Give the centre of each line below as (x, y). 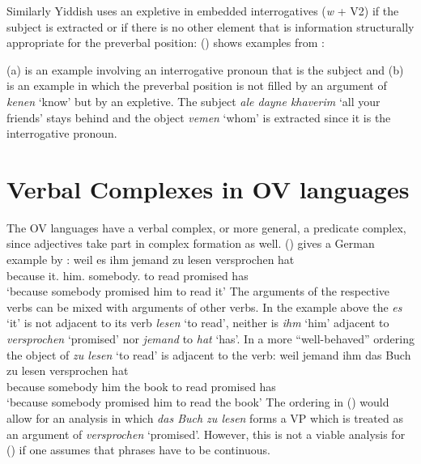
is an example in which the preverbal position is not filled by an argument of (197, 85)
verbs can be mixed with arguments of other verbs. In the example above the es (204, 306)
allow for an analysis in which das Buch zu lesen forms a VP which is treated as (205, 418)
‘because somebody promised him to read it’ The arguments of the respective (198, 291)
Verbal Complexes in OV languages (208, 188)
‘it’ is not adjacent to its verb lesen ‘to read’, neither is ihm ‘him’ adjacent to (198, 323)
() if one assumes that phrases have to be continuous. (138, 450)
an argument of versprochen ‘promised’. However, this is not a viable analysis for (206, 434)
